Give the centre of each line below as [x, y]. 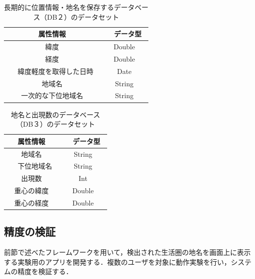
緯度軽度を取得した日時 [55, 71]
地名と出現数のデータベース [56, 114]
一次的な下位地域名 [52, 95]
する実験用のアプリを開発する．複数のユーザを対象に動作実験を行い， [117, 262]
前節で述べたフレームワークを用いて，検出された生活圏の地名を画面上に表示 [127, 252]
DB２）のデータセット [83, 17]
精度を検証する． [45, 271]
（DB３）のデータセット [56, 124]
